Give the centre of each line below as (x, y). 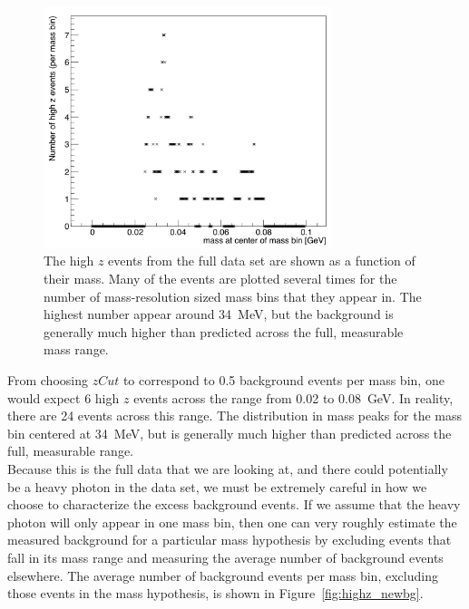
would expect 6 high (64, 397)
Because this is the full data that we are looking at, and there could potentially (228, 468)
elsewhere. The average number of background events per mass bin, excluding (223, 575)
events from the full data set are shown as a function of (262, 261)
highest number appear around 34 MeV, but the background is (219, 314)
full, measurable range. (71, 451)
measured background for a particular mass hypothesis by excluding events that (230, 540)
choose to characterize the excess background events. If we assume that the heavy (234, 504)
